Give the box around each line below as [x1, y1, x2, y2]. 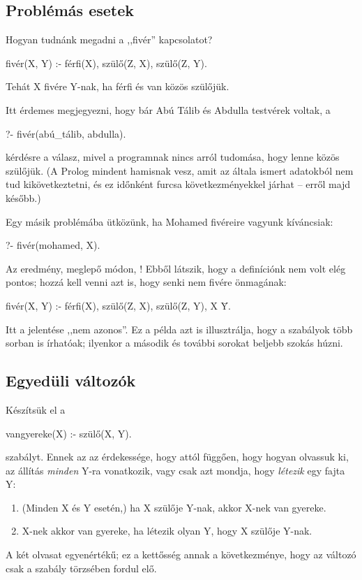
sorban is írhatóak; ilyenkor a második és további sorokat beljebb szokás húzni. [6, 335, 343, 350]
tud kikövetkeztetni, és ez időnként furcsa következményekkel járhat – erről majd [6, 177, 351, 191]
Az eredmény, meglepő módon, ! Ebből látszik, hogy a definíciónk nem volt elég [6, 261, 346, 275]
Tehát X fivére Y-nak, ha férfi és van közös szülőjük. [6, 79, 229, 94]
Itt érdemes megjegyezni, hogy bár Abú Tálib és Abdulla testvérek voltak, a [6, 102, 331, 117]
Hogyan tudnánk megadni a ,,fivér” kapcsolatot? [6, 32, 213, 47]
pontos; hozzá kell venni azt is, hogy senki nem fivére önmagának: [6, 275, 287, 289]
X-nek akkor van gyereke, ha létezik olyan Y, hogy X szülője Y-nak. [22, 523, 312, 538]
